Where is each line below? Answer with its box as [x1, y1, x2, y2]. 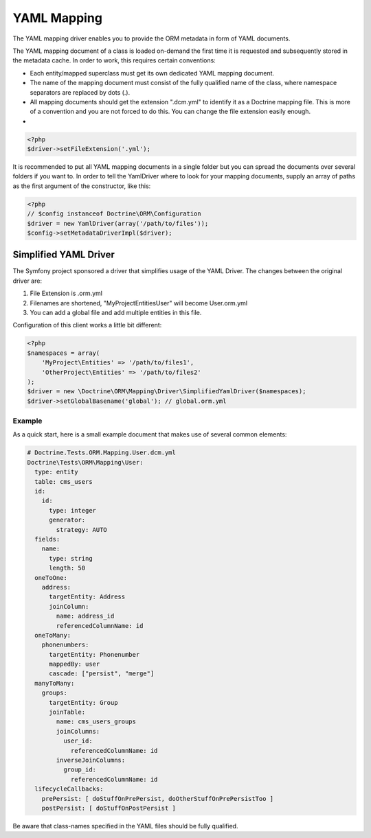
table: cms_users [34, 478, 93, 485]
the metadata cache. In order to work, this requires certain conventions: [12, 56, 216, 65]
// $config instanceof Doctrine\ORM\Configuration [27, 210, 202, 218]
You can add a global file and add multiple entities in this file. [30, 309, 202, 317]
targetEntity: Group [49, 699, 118, 706]
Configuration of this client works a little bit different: [12, 321, 162, 329]
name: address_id [56, 612, 115, 620]
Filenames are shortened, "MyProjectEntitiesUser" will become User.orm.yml [30, 299, 247, 307]
